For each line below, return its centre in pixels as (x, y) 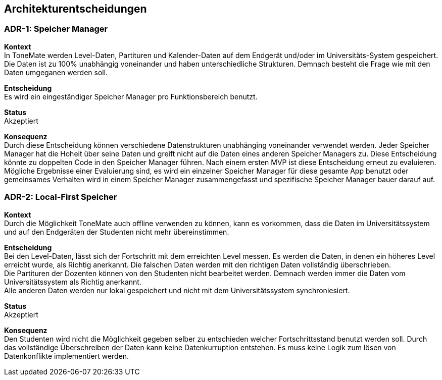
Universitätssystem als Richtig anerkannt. (73, 282)
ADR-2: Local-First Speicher (61, 197)
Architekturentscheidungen (76, 9)
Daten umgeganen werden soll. (56, 72)
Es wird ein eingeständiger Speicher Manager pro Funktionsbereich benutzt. (131, 96)
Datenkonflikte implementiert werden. (67, 356)
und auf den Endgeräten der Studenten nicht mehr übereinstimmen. (117, 232)
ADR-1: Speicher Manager (56, 29)
